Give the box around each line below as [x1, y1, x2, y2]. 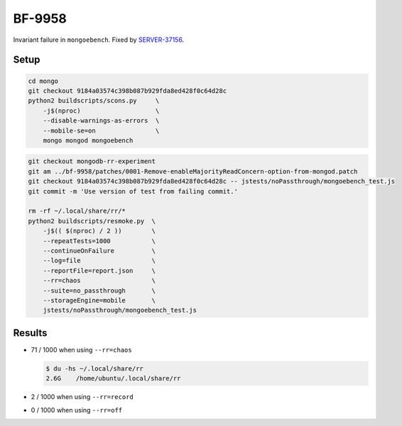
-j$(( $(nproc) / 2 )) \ [43, 227, 156, 235]
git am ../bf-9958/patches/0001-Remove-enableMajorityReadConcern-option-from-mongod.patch [28, 167, 358, 175]
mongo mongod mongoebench [43, 136, 134, 145]
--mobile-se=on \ [43, 126, 160, 135]
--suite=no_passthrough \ [43, 286, 156, 294]
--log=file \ [43, 257, 156, 265]
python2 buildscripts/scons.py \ [28, 96, 160, 105]
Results [13, 327, 48, 339]
